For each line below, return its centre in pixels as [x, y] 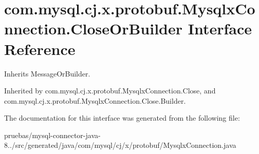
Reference [40, 49]
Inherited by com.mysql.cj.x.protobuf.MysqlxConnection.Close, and [110, 91]
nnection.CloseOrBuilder [94, 28]
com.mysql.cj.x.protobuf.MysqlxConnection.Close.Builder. [95, 100]
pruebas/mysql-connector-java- [52, 135]
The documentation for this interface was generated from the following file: [122, 118]
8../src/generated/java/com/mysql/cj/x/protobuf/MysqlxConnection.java [120, 145]
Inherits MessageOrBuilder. [47, 73]
